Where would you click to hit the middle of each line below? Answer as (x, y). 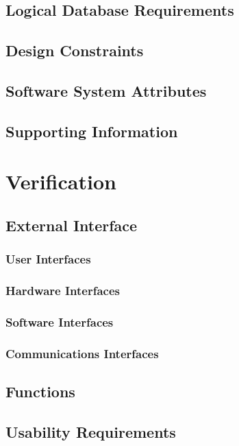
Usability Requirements (91, 431)
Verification (61, 181)
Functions (40, 391)
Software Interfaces (60, 321)
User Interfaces (48, 259)
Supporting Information (92, 131)
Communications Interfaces (82, 353)
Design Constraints (75, 50)
